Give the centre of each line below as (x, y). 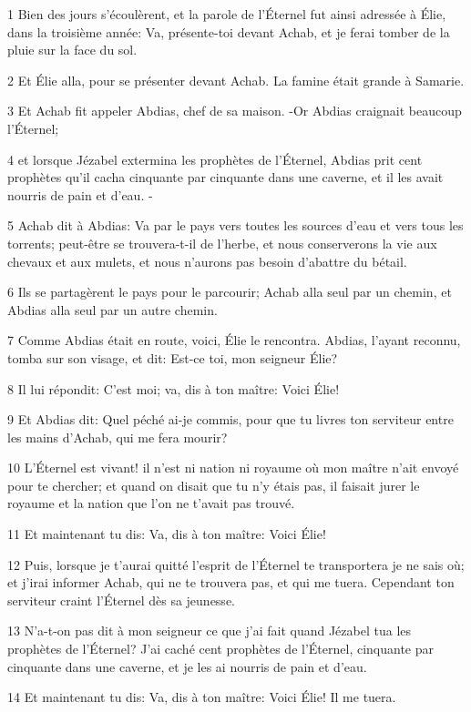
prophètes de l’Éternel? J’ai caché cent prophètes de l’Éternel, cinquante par (220, 649)
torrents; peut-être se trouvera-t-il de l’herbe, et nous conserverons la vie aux (222, 243)
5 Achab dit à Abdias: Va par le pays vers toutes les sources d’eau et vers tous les (235, 225)
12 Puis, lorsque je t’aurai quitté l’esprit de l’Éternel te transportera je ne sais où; (236, 564)
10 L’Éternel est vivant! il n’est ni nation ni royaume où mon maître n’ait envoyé (233, 468)
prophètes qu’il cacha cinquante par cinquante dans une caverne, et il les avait (225, 177)
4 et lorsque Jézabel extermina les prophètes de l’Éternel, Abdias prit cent (215, 159)
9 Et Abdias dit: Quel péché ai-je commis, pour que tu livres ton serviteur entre (230, 419)
